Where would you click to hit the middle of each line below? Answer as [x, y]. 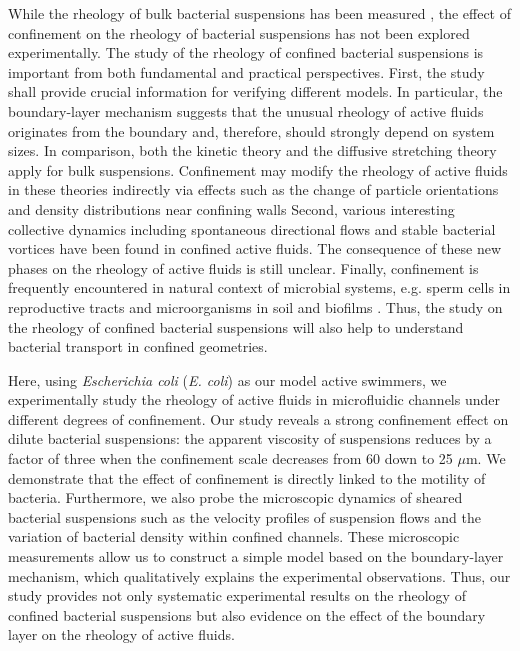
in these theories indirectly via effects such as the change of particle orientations [253, 189]
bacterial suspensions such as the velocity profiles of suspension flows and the [245, 516]
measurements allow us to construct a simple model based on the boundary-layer [256, 556]
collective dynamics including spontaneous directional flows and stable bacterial [252, 228]
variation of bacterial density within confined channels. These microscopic [234, 536]
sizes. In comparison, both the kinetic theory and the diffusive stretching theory [252, 150]
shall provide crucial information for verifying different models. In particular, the [255, 91]
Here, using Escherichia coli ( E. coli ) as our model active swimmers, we [227, 379]
